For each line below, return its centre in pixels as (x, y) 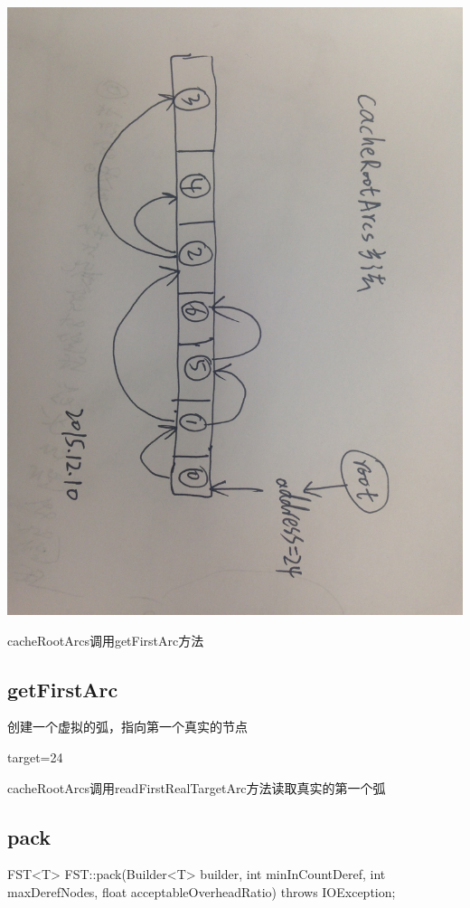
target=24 (35, 757)
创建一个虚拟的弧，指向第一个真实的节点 (127, 727)
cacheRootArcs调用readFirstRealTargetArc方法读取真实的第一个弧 (197, 787)
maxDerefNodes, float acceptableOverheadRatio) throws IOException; (202, 891)
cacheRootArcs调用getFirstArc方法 (106, 640)
